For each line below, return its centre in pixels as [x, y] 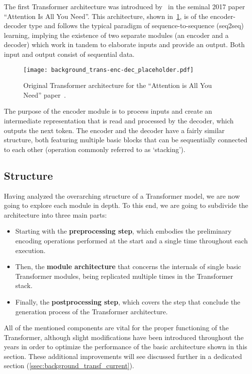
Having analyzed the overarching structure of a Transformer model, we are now [122, 195]
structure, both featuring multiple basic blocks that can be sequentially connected [126, 140]
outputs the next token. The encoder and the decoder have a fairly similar [114, 130]
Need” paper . [45, 94]
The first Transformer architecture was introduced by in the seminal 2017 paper [125, 6]
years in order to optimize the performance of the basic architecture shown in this [126, 347]
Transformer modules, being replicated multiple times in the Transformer [124, 276]
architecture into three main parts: [55, 214]
